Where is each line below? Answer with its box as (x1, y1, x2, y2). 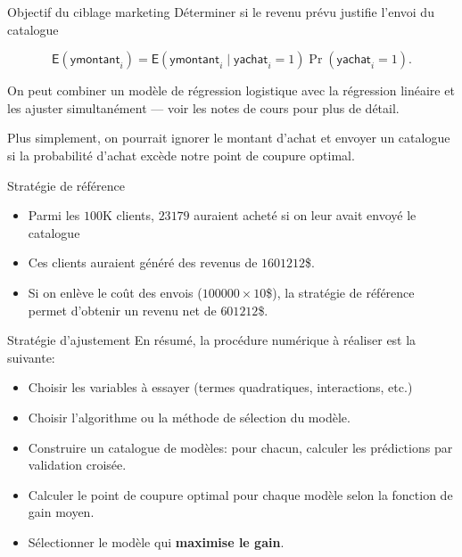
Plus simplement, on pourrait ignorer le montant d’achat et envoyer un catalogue (7, 128, 450, 147)
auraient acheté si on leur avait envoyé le (194, 206, 417, 225)
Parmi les (28, 206, 80, 225)
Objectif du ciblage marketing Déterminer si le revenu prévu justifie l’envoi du (7, 3, 434, 20)
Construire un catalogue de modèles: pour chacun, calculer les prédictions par (28, 438, 453, 456)
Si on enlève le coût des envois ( (28, 283, 202, 301)
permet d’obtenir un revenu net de (28, 300, 217, 319)
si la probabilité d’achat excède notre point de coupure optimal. (7, 145, 355, 164)
